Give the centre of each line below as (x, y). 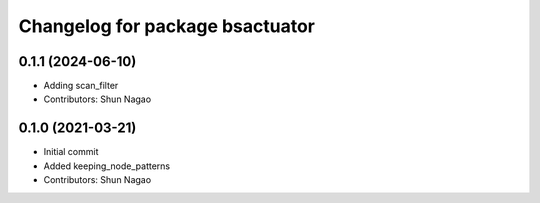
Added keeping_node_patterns (107, 166)
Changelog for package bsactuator (166, 26)
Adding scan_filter (81, 86)
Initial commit (71, 152)
